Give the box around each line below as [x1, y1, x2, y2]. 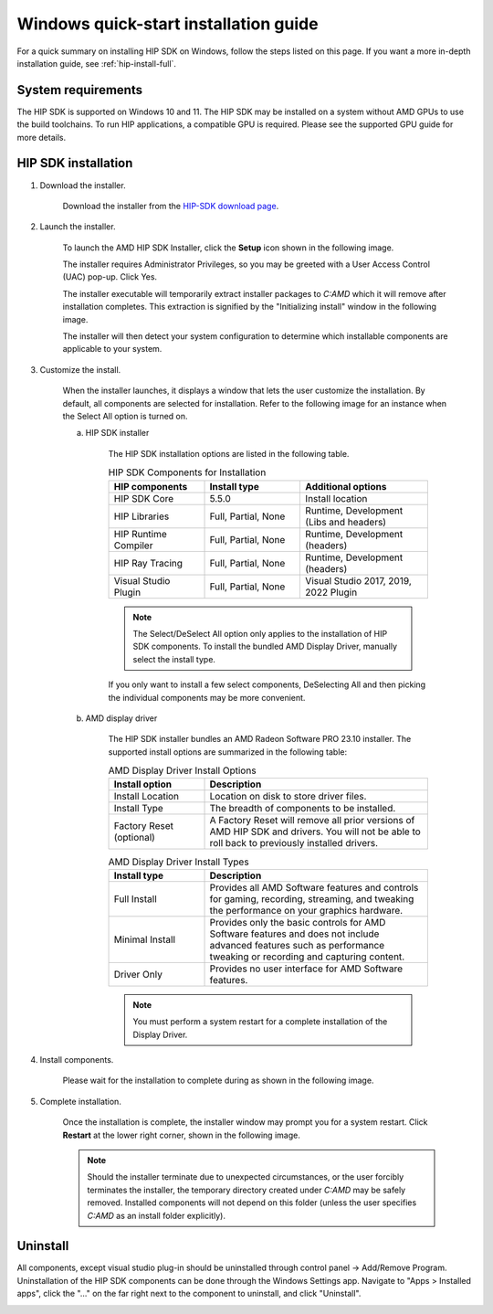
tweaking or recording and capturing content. [209, 950, 405, 963]
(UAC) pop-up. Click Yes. [62, 271, 158, 282]
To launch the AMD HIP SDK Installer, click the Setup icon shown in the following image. [62, 242, 394, 253]
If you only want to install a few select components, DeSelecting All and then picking [108, 679, 426, 690]
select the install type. [132, 653, 216, 664]
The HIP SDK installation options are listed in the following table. [108, 448, 350, 459]
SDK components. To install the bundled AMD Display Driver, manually [132, 641, 397, 652]
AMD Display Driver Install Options [108, 764, 257, 777]
